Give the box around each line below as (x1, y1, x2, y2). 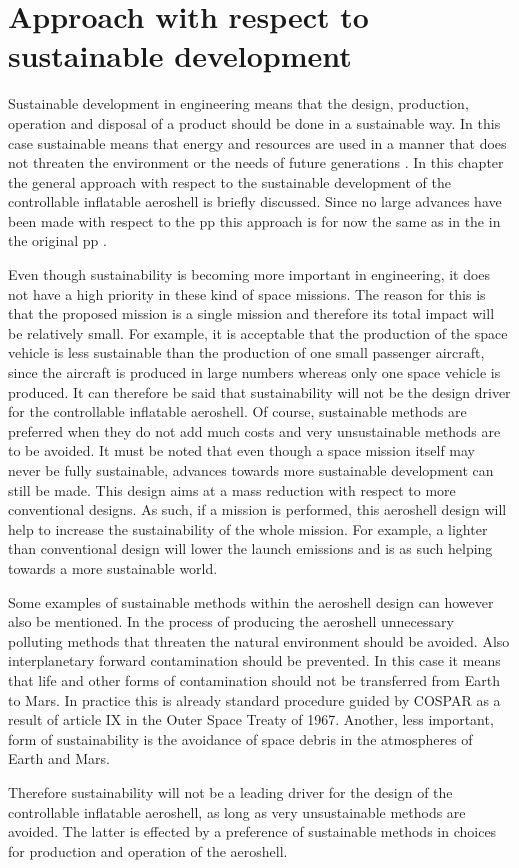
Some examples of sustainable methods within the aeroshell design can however (8, 591, 494, 612)
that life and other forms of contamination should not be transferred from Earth (8, 669, 500, 690)
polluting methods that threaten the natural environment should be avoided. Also (8, 630, 510, 651)
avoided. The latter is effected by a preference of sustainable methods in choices (8, 821, 497, 842)
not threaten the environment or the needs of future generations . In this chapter (8, 152, 504, 173)
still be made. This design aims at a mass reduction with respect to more (8, 479, 456, 500)
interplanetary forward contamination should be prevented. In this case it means (8, 650, 501, 671)
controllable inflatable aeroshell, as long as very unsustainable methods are (8, 801, 466, 822)
